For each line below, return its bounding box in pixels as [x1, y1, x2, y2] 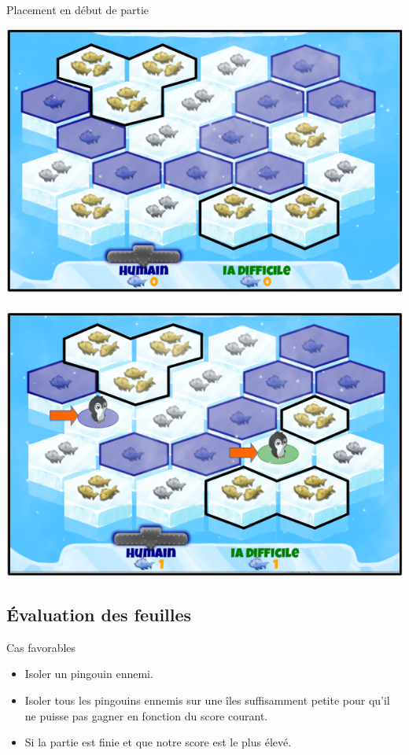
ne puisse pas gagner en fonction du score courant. [24, 707, 268, 724]
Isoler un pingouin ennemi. [24, 665, 153, 682]
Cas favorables [6, 639, 76, 655]
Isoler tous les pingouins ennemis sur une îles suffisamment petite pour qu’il [24, 692, 390, 709]
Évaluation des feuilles [6, 602, 192, 627]
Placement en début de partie [6, 2, 149, 17]
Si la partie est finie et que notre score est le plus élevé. [24, 734, 292, 750]
